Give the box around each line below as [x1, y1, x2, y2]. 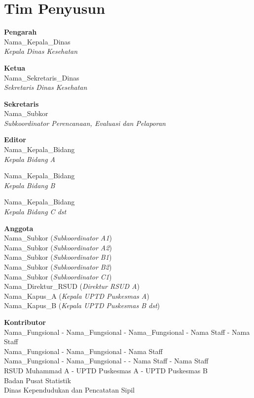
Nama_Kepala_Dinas [4, 36, 71, 46]
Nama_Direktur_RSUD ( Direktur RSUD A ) [4, 281, 140, 291]
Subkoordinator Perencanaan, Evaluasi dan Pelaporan [4, 118, 166, 128]
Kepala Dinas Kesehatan [4, 46, 78, 56]
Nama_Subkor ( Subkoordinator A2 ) [4, 242, 112, 252]
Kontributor [4, 317, 46, 327]
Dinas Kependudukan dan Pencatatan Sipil [4, 385, 135, 395]
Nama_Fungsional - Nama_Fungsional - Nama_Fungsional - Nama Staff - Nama [4, 326, 250, 337]
